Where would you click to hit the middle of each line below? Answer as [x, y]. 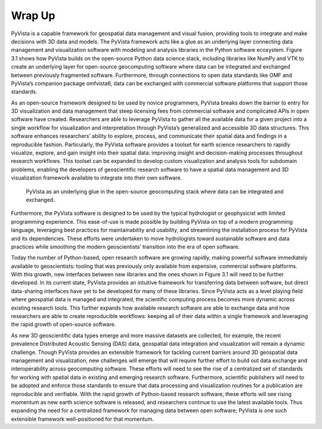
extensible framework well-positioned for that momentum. [83, 419]
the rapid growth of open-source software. [64, 325]
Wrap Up [33, 16]
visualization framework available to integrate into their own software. [96, 178]
